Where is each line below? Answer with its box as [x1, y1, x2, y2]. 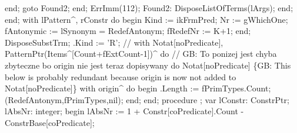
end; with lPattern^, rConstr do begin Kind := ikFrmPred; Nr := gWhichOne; [5, 13, 288, 25]
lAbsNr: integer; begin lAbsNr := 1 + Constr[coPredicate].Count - [5, 105, 244, 117]
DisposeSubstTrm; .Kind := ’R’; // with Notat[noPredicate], [5, 36, 223, 48]
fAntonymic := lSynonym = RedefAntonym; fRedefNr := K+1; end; [5, 25, 251, 37]
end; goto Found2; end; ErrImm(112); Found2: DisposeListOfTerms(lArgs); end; [5, 2, 293, 13]
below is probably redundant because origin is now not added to [5, 70, 236, 83]
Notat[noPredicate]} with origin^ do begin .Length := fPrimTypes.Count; [5, 82, 271, 94]
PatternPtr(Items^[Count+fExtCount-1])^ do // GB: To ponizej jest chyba [5, 47, 277, 60]
